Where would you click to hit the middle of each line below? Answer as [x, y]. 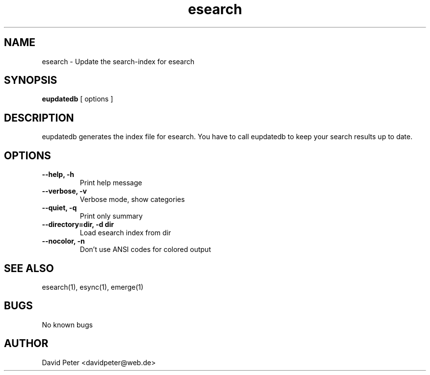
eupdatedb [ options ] [78, 99]
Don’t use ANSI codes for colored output [145, 250]
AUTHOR [26, 344]
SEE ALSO [29, 268]
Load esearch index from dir [125, 233]
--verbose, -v [64, 191]
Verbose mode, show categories [132, 200]
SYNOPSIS [31, 80]
